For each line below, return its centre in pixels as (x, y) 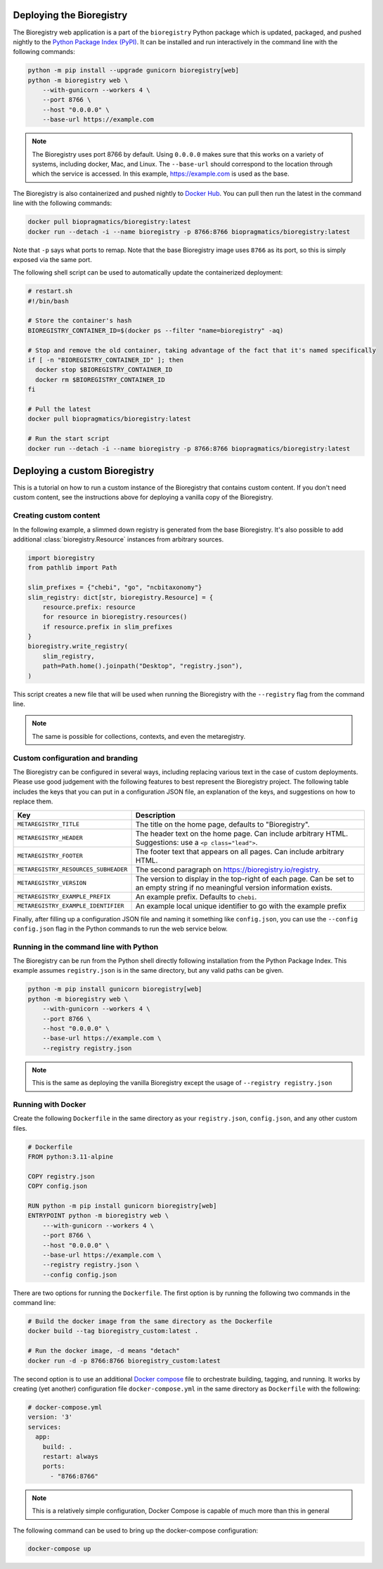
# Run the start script (69, 439)
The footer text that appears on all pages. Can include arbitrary (240, 851)
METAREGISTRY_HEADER (50, 838)
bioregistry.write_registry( (78, 646)
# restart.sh (50, 291)
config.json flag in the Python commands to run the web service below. (121, 928)
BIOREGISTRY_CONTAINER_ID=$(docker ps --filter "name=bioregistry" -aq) (156, 330)
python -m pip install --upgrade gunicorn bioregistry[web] (134, 71)
